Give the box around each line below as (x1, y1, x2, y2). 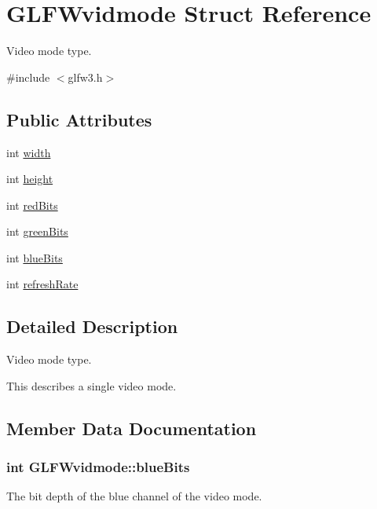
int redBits (6, 196, 58, 213)
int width (6, 144, 51, 160)
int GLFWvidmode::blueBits (6, 457, 190, 477)
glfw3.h (68, 68, 103, 85)
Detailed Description (6, 314, 178, 339)
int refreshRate (6, 276, 79, 292)
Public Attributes (6, 107, 152, 131)
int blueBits (6, 249, 63, 265)
